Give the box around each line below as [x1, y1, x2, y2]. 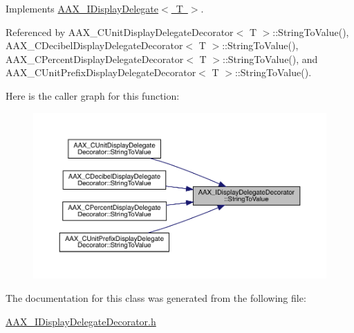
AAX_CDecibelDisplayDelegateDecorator [6, 38, 183, 53]
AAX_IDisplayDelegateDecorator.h [6, 314, 156, 328]
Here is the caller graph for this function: [6, 88, 180, 102]
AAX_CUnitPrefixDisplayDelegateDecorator [6, 65, 196, 80]
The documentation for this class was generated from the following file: [6, 291, 306, 305]
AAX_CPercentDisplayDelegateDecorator [6, 51, 184, 66]
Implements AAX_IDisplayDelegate [6, 1, 159, 15]
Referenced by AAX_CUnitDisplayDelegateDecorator [6, 24, 234, 39]
